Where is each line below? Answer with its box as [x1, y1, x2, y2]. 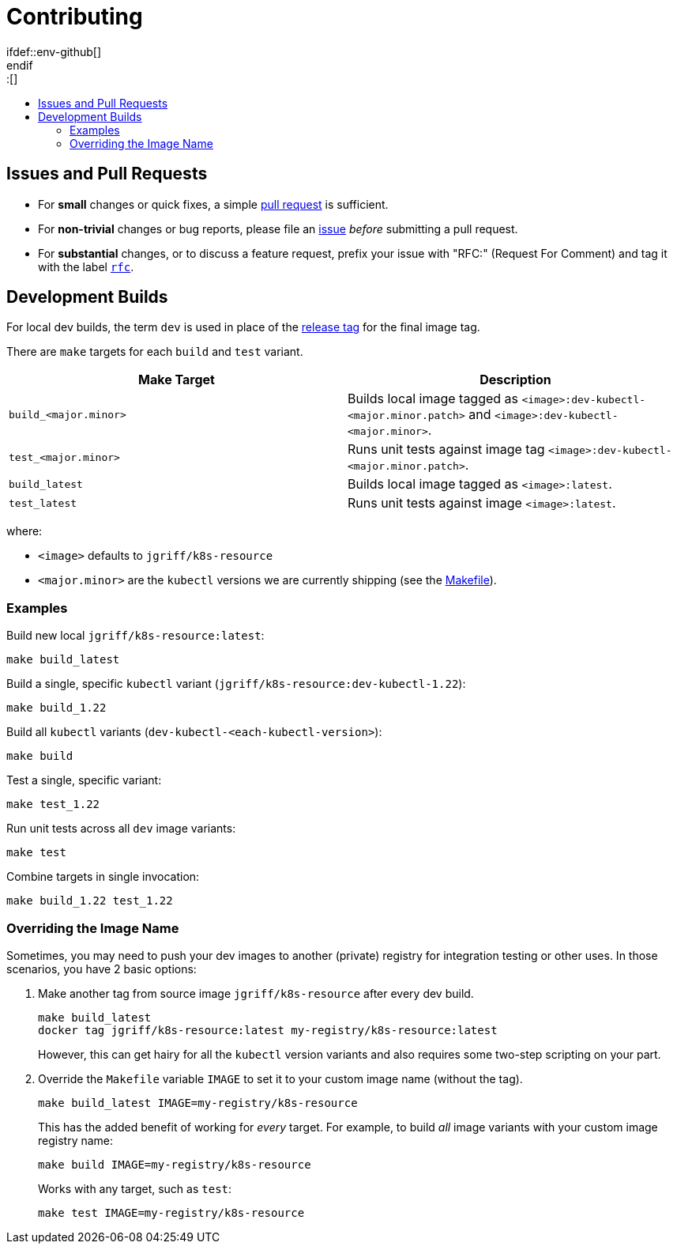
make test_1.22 [6, 798, 100, 811]
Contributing [6, 3, 143, 30]
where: [6, 524, 43, 538]
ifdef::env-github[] [6, 44, 102, 59]
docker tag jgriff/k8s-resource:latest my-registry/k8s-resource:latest [38, 1023, 498, 1037]
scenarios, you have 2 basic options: [6, 961, 197, 976]
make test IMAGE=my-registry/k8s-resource [38, 1206, 305, 1219]
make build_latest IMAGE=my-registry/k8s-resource [38, 1096, 358, 1109]
